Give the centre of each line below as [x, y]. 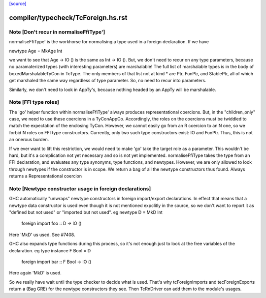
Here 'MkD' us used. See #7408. [42, 235]
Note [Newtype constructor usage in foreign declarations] [80, 188]
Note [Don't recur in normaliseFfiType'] [57, 32]
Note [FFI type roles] [34, 102]
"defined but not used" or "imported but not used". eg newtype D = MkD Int [86, 212]
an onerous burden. [29, 140]
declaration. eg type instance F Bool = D [50, 250]
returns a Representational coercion [46, 176]
